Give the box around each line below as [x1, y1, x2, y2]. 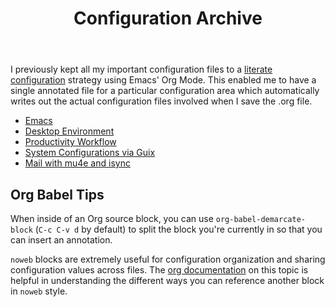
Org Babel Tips [10, 186, 105, 203]
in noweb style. [10, 285, 68, 297]
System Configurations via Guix [24, 147, 156, 159]
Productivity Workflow [24, 136, 117, 148]
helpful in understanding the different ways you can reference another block [10, 275, 325, 286]
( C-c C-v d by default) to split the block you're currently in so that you [34, 223, 323, 235]
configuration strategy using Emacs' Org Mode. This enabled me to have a [10, 74, 317, 86]
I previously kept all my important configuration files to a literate [10, 63, 273, 76]
